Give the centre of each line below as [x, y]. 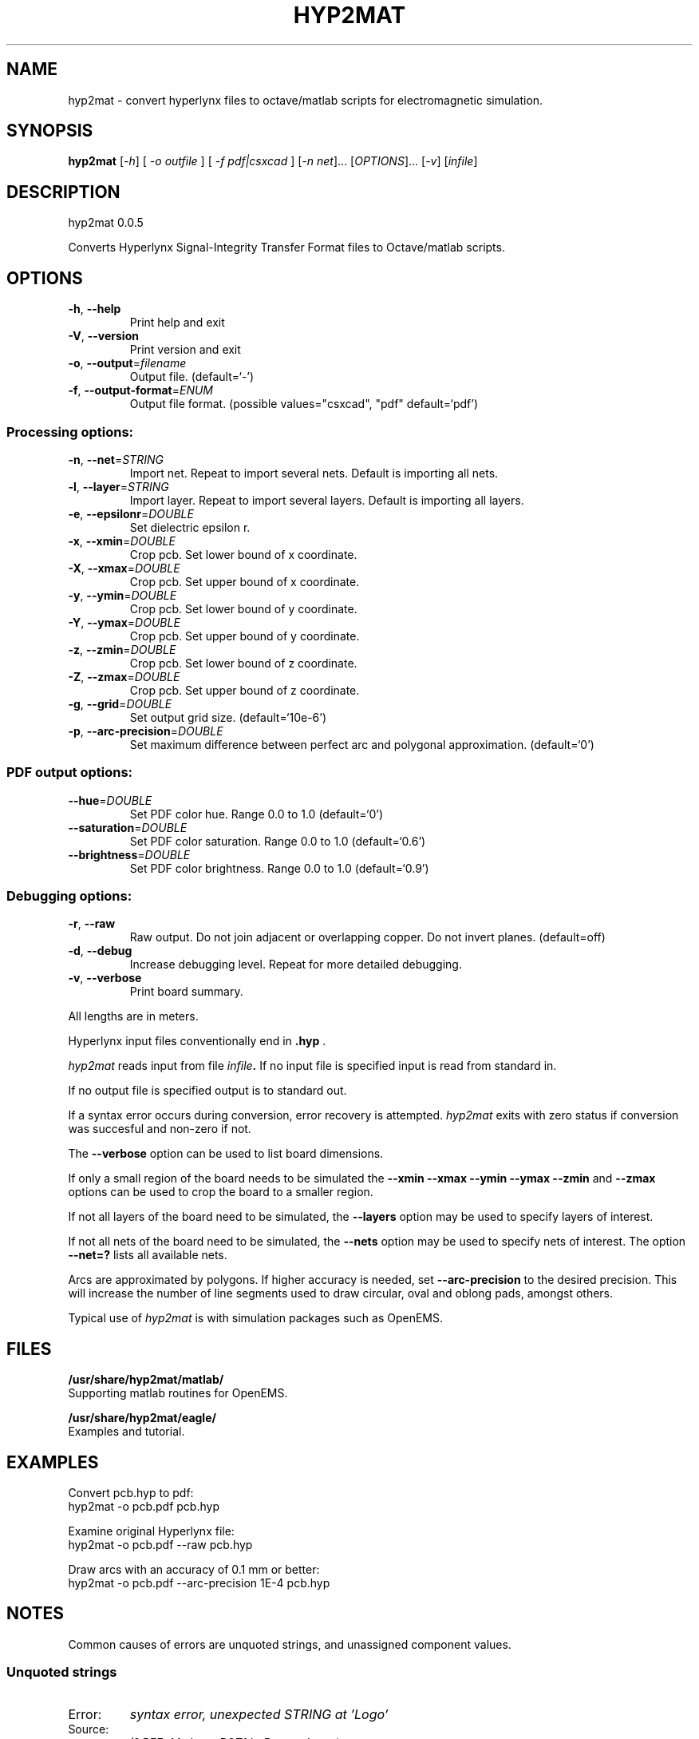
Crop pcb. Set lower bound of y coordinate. [243, 608]
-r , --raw [92, 924]
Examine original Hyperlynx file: [151, 1531]
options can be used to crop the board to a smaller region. [221, 1192]
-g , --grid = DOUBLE [120, 703]
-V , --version [103, 336]
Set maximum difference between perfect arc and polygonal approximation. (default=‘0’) [362, 744]
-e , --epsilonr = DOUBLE [131, 513]
